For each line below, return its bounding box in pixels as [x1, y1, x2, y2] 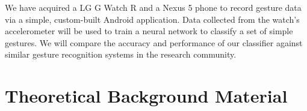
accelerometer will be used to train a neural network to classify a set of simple [5, 25, 293, 37]
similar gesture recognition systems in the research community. [5, 48, 237, 61]
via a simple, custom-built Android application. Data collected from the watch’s [5, 13, 300, 25]
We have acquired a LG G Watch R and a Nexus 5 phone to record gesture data [5, 1, 302, 13]
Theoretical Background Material [5, 83, 288, 108]
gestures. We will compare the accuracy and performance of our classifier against [5, 36, 303, 49]
